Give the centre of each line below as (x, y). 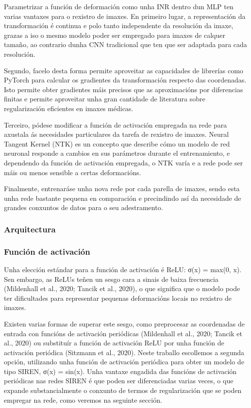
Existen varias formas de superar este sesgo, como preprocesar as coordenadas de (124, 323)
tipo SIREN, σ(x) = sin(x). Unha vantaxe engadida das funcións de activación (120, 371)
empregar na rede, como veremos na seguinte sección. (83, 400)
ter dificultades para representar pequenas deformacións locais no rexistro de (118, 298)
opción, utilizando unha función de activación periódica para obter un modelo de (124, 362)
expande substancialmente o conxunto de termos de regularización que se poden (123, 390)
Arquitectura (30, 229)
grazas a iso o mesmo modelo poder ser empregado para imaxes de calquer (115, 35)
